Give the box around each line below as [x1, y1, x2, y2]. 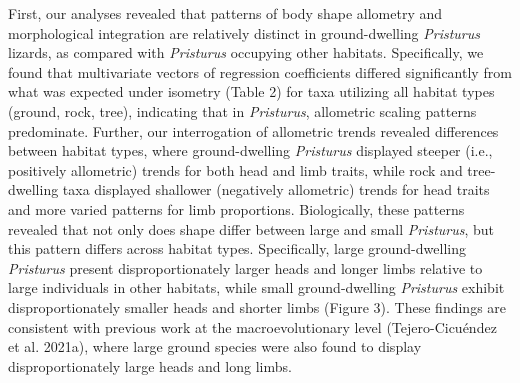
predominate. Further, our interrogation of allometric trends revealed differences [8, 120, 499, 141]
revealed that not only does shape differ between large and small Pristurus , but [8, 218, 495, 239]
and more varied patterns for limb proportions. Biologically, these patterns [8, 198, 465, 219]
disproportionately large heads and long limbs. [8, 355, 292, 376]
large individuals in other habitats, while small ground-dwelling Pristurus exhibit [8, 277, 505, 298]
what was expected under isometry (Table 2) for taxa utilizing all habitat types [8, 81, 495, 102]
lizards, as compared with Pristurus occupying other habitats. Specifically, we [8, 42, 484, 63]
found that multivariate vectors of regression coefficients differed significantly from [8, 61, 512, 82]
